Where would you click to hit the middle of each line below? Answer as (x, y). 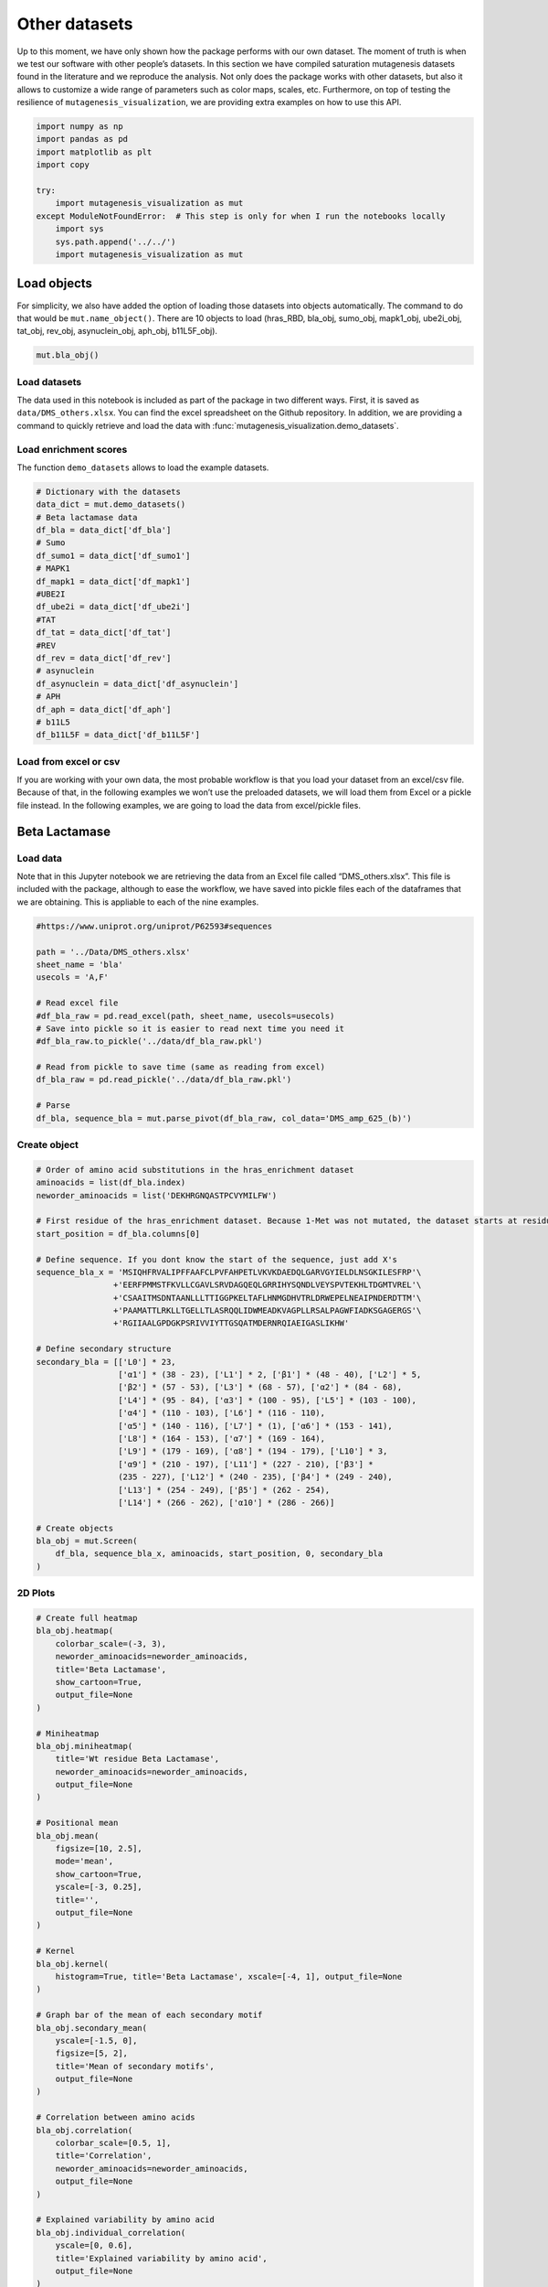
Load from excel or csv (68, 761)
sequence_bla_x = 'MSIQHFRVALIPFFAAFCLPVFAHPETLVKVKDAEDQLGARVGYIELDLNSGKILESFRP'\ (229, 1272)
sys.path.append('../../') (116, 242)
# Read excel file (77, 1003)
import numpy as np (79, 127)
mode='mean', (84, 1861)
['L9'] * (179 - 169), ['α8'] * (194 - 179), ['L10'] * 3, (253, 1451)
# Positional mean (77, 1823)
